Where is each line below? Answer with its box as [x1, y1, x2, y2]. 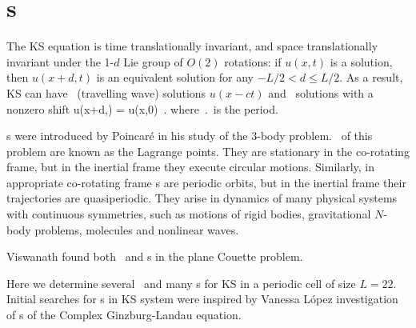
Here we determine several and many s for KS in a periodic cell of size [6, 274, 356, 291]
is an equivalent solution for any [96, 69, 254, 86]
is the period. [213, 100, 278, 117]
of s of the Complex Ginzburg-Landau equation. [6, 306, 242, 323]
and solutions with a [268, 84, 374, 101]
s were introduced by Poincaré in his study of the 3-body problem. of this [6, 127, 373, 144]
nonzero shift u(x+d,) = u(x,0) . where [6, 100, 199, 117]
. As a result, [339, 69, 403, 86]
